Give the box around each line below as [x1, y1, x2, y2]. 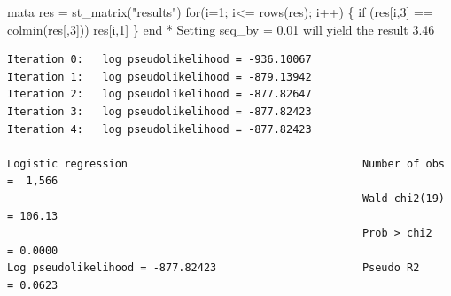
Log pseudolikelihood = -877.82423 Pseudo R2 [7, 261, 420, 275]
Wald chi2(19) [362, 191, 445, 205]
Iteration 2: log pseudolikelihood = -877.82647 [7, 88, 312, 101]
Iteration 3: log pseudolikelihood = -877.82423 [7, 105, 312, 118]
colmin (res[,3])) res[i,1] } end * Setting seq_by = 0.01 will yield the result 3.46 [7, 19, 435, 38]
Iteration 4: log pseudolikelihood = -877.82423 [7, 122, 312, 136]
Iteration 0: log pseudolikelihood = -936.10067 [7, 53, 312, 66]
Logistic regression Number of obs [7, 157, 445, 170]
